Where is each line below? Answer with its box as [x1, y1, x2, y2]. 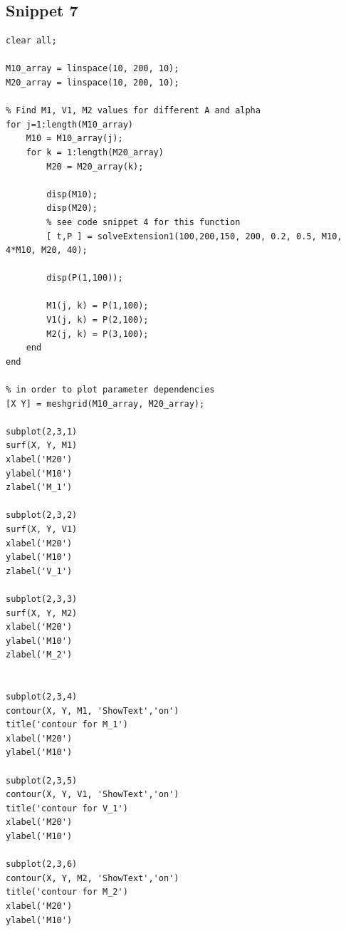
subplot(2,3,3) [6, 593, 78, 604]
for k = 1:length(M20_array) [26, 147, 164, 157]
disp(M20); [46, 203, 98, 214]
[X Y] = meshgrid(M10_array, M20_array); [6, 398, 205, 409]
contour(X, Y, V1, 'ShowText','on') [6, 789, 179, 800]
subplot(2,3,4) [6, 692, 78, 702]
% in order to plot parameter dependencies [6, 385, 215, 395]
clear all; [6, 36, 57, 46]
